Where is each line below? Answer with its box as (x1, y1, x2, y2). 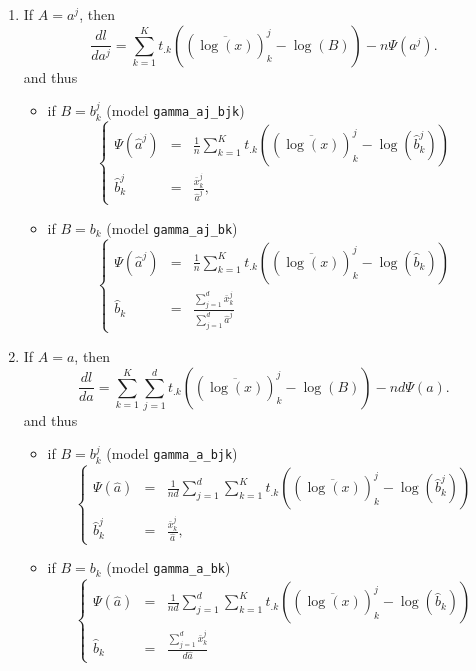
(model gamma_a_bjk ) (106, 443, 238, 464)
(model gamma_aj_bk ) (106, 217, 238, 238)
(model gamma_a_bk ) (106, 557, 231, 578)
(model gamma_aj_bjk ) (106, 100, 245, 121)
